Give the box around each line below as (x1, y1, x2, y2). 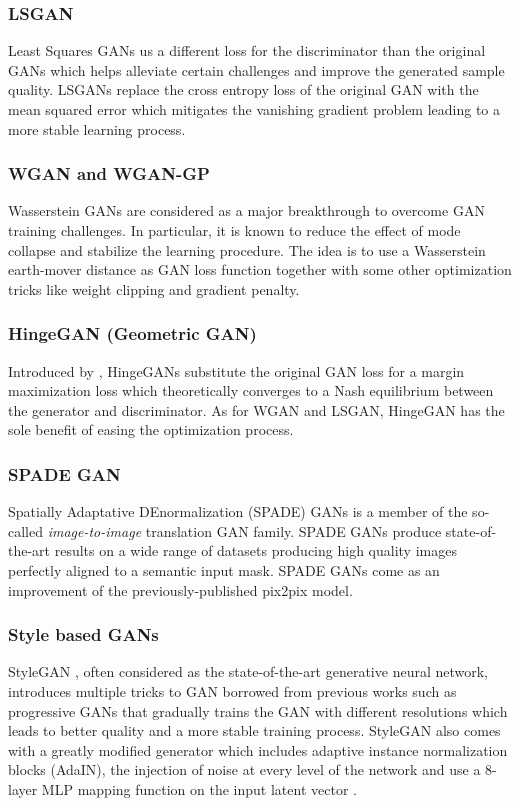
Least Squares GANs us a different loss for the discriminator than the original (8, 40, 486, 61)
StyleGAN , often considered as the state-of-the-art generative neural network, (8, 661, 489, 682)
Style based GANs (8, 622, 159, 647)
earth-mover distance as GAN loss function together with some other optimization (8, 259, 512, 280)
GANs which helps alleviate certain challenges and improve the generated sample (8, 59, 505, 80)
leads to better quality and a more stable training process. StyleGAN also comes (8, 720, 501, 741)
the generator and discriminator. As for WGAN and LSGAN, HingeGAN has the (8, 399, 505, 420)
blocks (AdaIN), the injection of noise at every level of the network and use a (8, 759, 481, 780)
